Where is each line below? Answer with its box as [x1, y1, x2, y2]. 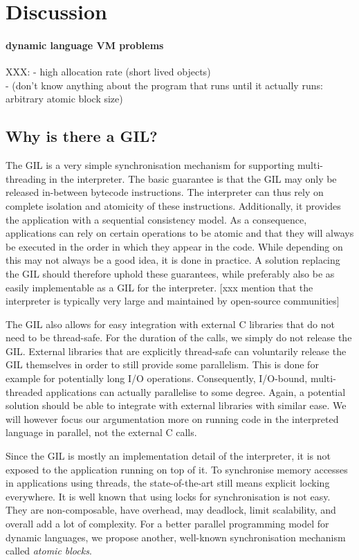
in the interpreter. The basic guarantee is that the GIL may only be [49, 171, 337, 186]
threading [6, 171, 46, 186]
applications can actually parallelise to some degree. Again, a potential [46, 384, 346, 399]
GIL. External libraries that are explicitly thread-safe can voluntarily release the [6, 343, 347, 358]
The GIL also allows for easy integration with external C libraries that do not [6, 316, 335, 331]
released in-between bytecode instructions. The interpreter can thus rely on [6, 185, 324, 199]
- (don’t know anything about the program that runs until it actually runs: [6, 78, 323, 92]
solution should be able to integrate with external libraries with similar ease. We [6, 398, 347, 413]
